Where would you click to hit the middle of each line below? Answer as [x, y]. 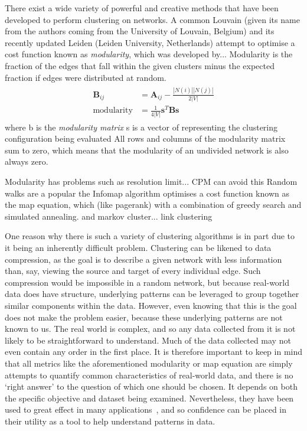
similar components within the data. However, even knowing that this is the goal [151, 306]
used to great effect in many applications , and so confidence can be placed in [146, 409]
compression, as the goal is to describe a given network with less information [143, 259]
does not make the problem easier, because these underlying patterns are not [144, 317]
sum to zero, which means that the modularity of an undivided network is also [147, 150]
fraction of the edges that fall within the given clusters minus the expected [140, 65]
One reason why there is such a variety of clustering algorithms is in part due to [150, 236]
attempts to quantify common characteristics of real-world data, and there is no [149, 375]
